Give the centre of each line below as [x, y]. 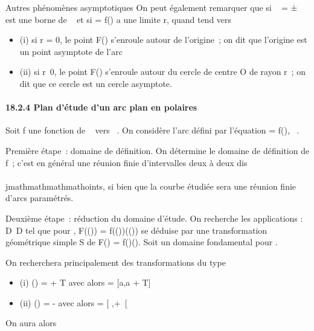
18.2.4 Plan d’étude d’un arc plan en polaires [101, 107]
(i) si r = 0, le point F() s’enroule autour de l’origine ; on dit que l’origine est [163, 40]
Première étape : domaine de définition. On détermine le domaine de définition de [158, 150]
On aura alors [31, 323]
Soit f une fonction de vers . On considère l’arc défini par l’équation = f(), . [152, 130]
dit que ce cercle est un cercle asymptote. [96, 83]
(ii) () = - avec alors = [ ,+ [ [73, 302]
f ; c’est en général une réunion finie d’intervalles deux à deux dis [127, 162]
